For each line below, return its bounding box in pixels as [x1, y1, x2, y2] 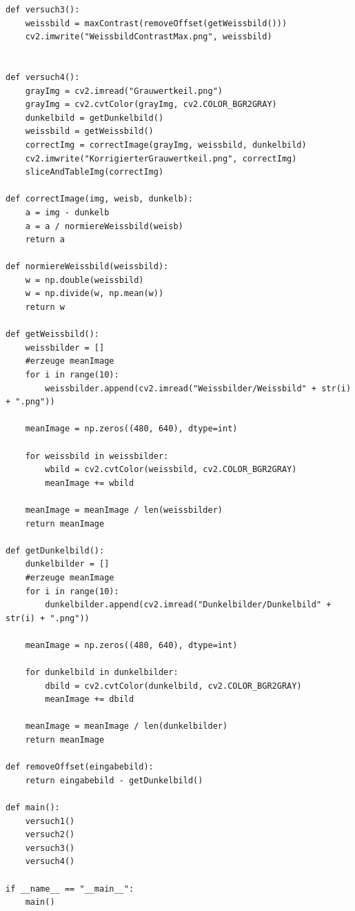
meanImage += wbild [45, 478, 134, 488]
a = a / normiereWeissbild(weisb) [25, 221, 183, 231]
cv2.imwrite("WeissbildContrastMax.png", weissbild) [25, 32, 272, 42]
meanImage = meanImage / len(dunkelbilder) [25, 721, 228, 732]
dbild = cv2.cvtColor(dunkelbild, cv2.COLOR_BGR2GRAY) [45, 680, 302, 691]
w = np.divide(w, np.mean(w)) [25, 288, 164, 299]
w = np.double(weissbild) [25, 275, 144, 285]
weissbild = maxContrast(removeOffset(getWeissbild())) [25, 18, 287, 28]
